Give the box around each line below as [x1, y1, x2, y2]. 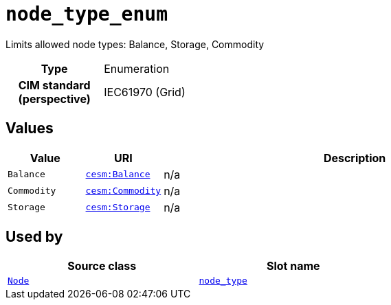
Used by [5, 228, 63, 246]
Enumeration [104, 61, 170, 76]
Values [5, 120, 54, 137]
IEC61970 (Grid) [104, 84, 186, 99]
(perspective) [18, 91, 91, 106]
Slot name [266, 259, 320, 273]
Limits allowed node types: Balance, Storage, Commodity [5, 38, 265, 50]
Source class [67, 259, 137, 273]
